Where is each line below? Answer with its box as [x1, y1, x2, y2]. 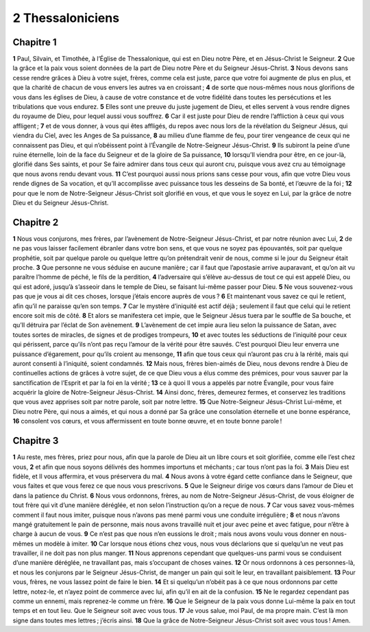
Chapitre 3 [12, 435, 59, 447]
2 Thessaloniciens [12, 10, 120, 25]
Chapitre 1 [12, 36, 57, 48]
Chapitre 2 [12, 216, 59, 228]
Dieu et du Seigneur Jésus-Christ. [12, 198, 109, 207]
